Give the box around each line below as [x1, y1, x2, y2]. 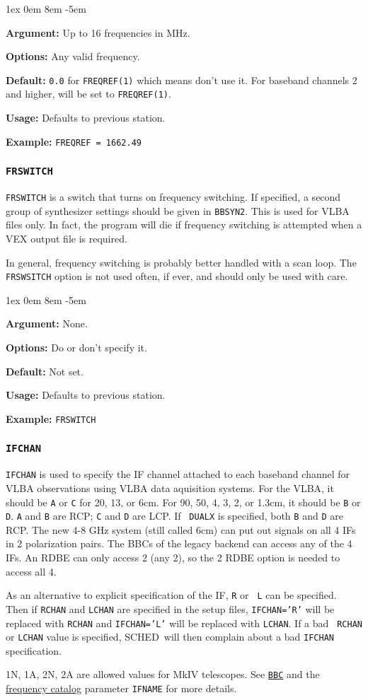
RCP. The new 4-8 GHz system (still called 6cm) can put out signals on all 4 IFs [6, 522, 356, 537]
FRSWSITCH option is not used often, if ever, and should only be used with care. [6, 269, 348, 284]
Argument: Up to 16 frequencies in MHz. [6, 25, 190, 40]
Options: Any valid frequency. [6, 49, 140, 64]
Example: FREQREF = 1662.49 [6, 134, 142, 148]
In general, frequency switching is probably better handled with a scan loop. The [6, 255, 357, 269]
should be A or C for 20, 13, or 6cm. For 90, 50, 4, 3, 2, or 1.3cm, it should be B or [6, 494, 361, 509]
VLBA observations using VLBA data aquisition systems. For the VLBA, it [6, 480, 334, 495]
